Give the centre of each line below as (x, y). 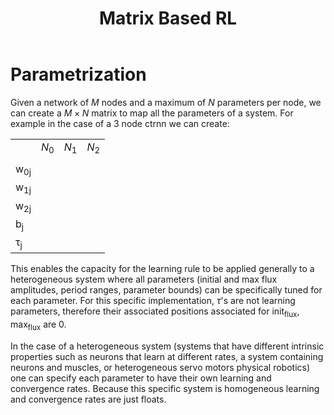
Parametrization (78, 74)
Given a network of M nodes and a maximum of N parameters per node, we (166, 102)
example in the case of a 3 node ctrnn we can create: (120, 123)
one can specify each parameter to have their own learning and (141, 378)
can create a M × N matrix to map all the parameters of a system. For (152, 113)
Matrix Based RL (168, 18)
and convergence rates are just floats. (88, 399)
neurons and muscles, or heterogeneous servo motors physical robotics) (160, 367)
